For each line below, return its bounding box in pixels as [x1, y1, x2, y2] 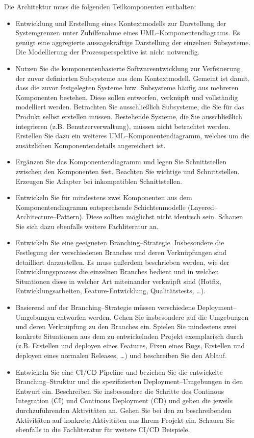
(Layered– [188, 202, 218, 212]
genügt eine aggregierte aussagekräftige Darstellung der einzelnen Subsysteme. [15, 37, 251, 47]
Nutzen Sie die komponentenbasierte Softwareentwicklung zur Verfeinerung [15, 63, 241, 73]
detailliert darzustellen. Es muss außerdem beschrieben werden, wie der [15, 257, 229, 267]
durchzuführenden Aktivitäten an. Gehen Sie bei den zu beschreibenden [15, 405, 231, 415]
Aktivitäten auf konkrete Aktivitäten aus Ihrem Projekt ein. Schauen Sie [15, 414, 235, 425]
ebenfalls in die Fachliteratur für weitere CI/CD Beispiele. [15, 424, 190, 435]
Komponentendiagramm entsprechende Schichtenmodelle [15, 202, 186, 212]
